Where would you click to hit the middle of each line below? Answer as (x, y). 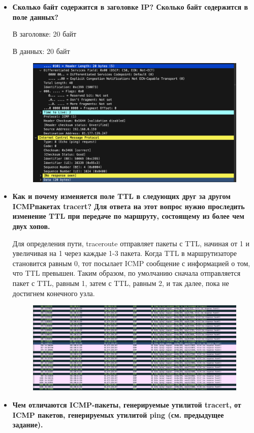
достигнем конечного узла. (54, 293)
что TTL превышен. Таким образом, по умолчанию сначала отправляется (126, 273)
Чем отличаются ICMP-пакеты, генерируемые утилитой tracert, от (127, 405)
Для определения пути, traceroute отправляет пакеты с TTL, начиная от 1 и (131, 243)
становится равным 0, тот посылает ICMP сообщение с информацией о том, (131, 263)
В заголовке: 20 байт (44, 34)
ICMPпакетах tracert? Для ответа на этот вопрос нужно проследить (129, 206)
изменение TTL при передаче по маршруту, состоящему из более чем (128, 216)
